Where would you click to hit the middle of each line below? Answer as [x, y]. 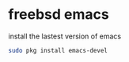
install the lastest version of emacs [64, 36]
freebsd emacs [59, 15]
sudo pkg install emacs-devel [58, 50]
